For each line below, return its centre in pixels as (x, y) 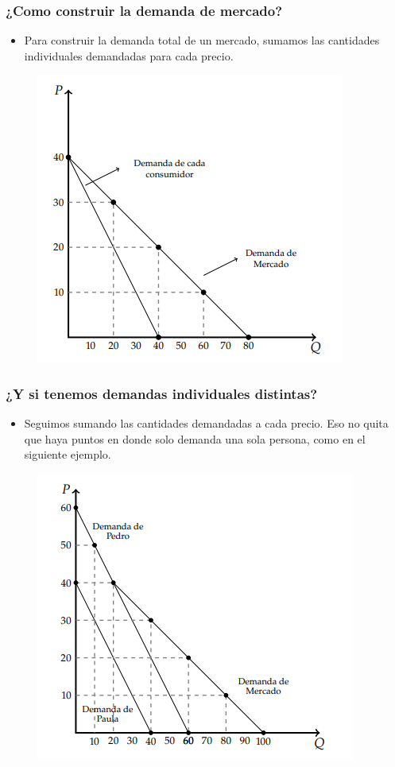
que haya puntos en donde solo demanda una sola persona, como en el (195, 438)
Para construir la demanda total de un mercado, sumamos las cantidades (202, 40)
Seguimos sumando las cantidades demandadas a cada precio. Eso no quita (206, 423)
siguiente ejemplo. (68, 454)
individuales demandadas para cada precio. (129, 55)
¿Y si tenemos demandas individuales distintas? (162, 393)
